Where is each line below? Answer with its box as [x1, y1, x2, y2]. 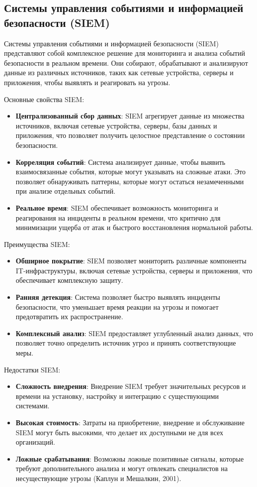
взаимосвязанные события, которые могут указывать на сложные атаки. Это [15, 166, 246, 177]
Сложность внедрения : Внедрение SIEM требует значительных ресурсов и [15, 381, 246, 391]
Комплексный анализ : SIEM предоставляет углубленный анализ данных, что [15, 328, 254, 338]
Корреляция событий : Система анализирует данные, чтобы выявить [15, 156, 226, 167]
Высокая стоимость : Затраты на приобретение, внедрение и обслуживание [15, 417, 245, 427]
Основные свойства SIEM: [4, 94, 85, 104]
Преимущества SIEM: [4, 239, 70, 249]
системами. [15, 400, 50, 411]
